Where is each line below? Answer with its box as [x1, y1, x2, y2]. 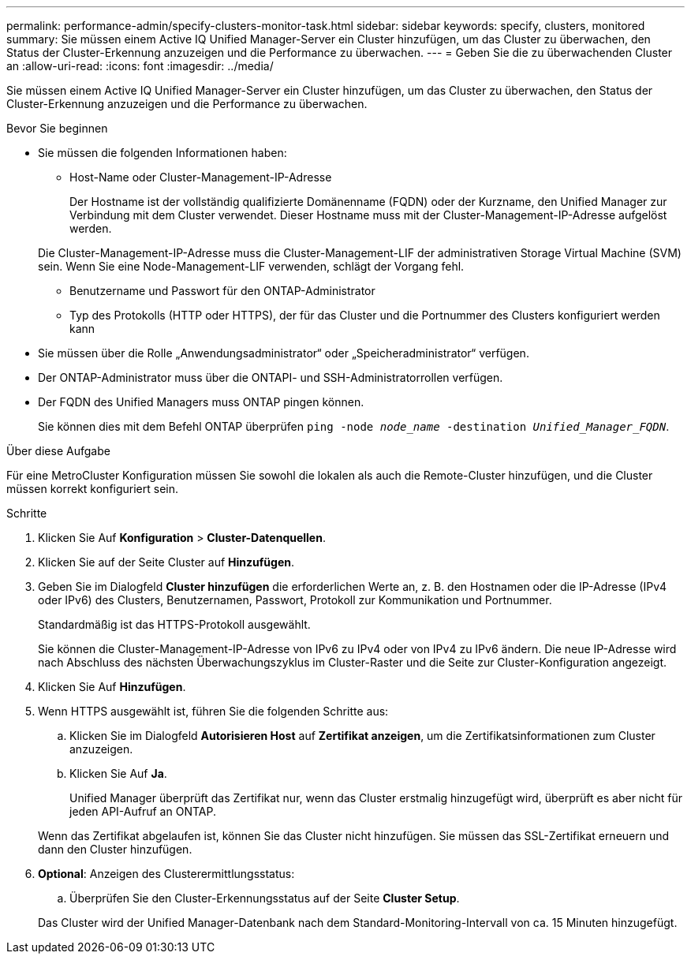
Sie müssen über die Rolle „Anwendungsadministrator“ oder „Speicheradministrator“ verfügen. [38, 346, 529, 360]
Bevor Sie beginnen [6, 121, 108, 135]
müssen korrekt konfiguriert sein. [6, 482, 179, 495]
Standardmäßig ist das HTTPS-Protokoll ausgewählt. [38, 618, 311, 631]
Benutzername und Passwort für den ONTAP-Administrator [69, 284, 375, 297]
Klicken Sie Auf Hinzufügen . [38, 680, 186, 693]
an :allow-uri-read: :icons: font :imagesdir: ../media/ [6, 59, 274, 73]
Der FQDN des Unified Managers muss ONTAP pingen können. [38, 395, 364, 409]
